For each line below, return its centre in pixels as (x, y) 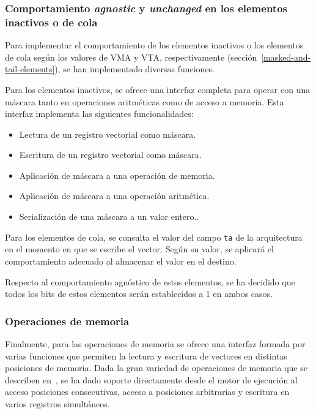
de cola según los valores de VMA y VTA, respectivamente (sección (131, 57)
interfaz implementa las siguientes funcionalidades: (99, 114)
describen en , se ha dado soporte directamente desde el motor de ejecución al (151, 379)
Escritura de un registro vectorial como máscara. (110, 155)
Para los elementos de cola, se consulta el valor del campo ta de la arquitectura (154, 237)
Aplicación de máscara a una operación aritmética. (114, 196)
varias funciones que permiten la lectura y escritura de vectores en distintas (146, 356)
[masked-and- (286, 57)
